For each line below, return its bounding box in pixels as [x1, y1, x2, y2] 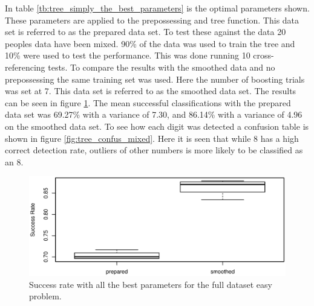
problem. [29, 290, 62, 302]
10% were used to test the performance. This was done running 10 [5, 49, 250, 62]
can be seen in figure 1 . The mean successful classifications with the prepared [5, 96, 291, 109]
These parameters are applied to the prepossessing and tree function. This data [5, 13, 299, 26]
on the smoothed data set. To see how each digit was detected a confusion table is [5, 120, 309, 132]
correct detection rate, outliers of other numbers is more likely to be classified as [5, 144, 303, 156]
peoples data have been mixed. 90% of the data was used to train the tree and [5, 37, 295, 49]
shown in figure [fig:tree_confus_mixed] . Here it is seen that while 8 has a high [5, 132, 299, 144]
